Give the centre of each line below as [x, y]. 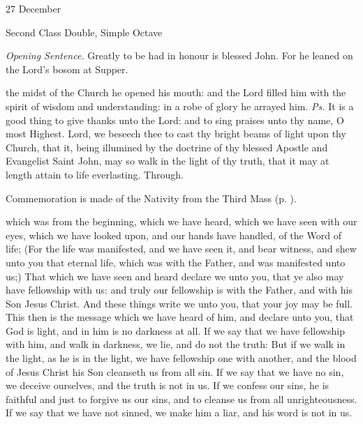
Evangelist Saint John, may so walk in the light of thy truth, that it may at [168, 161]
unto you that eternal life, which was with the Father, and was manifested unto [176, 262]
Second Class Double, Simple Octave [84, 32]
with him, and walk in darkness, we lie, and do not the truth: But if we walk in [176, 344]
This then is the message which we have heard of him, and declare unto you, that [180, 317]
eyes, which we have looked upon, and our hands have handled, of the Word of [173, 235]
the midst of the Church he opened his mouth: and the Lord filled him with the [176, 92]
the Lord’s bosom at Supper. [67, 69]
